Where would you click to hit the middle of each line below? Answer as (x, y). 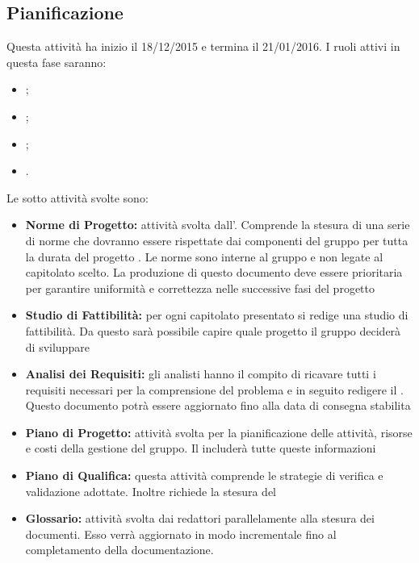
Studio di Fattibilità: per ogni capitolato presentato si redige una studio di (217, 315)
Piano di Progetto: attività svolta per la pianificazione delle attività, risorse (219, 432)
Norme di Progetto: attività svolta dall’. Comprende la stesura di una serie (218, 225)
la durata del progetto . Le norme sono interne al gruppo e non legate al (204, 256)
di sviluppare (57, 346)
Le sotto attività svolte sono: (78, 197)
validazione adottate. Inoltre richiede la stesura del (151, 491)
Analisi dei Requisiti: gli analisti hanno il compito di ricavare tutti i (201, 374)
